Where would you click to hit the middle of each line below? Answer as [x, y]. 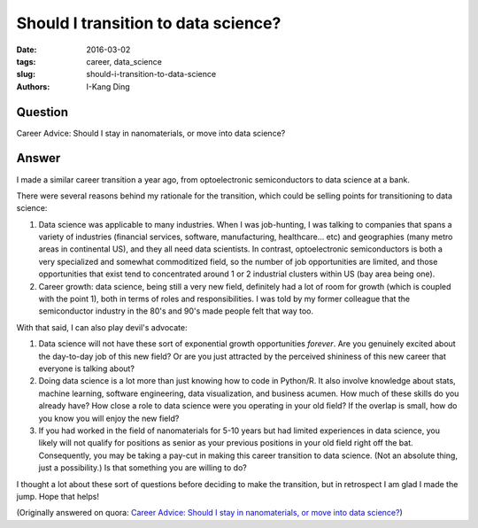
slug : [26, 74]
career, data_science [124, 61]
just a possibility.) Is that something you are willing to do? [143, 468]
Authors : [33, 86]
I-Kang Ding [108, 86]
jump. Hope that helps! [58, 496]
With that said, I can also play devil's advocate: [102, 327]
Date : [27, 50]
